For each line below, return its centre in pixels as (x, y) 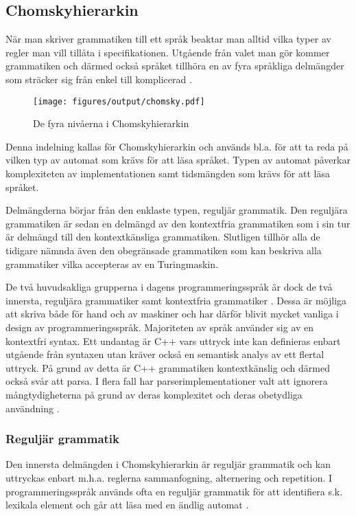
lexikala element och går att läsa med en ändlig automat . (127, 505)
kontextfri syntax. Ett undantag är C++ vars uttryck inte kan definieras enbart (173, 340)
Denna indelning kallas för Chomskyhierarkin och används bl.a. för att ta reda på (177, 146)
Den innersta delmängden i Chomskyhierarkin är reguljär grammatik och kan (168, 464)
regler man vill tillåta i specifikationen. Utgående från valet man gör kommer (168, 52)
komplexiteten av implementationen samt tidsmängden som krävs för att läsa (168, 173)
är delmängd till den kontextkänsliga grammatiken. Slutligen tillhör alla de (163, 237)
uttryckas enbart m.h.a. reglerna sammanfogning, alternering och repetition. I (169, 477)
